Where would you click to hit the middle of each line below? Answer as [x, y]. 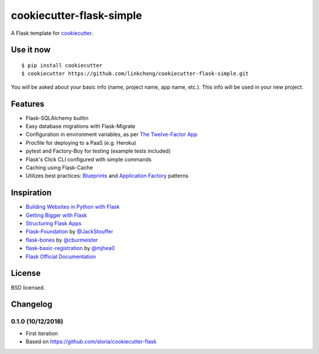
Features [27, 104]
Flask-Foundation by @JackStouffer [69, 232]
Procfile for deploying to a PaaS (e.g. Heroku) [81, 142]
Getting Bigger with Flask [56, 215]
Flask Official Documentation [61, 256]
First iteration [42, 333]
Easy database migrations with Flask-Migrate [81, 126]
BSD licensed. [28, 287]
